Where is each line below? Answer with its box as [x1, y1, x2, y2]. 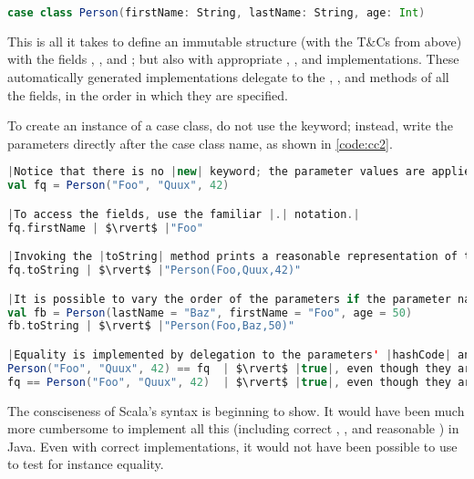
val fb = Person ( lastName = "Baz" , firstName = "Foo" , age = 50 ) [7, 306, 413, 319]
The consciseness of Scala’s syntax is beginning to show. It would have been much [7, 401, 465, 420]
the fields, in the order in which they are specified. [7, 85, 288, 104]
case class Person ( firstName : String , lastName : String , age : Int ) [7, 6, 426, 19]
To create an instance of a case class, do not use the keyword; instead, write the [7, 116, 453, 135]
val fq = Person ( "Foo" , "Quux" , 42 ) [7, 179, 230, 193]
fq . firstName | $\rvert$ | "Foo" [7, 221, 203, 234]
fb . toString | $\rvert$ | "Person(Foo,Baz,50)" [7, 319, 295, 333]
